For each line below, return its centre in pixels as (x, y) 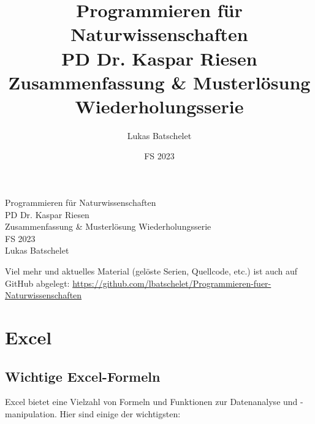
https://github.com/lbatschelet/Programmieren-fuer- (172, 283)
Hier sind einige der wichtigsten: (120, 413)
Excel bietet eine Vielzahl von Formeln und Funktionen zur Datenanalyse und (151, 402)
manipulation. (31, 413)
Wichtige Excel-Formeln (83, 376)
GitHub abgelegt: (37, 283)
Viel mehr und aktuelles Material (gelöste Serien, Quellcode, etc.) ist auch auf (151, 271)
